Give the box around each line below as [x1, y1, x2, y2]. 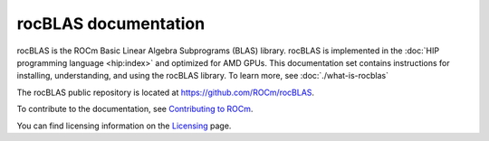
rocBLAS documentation [16, 14, 206, 33]
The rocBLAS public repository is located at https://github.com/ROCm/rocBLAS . [16, 87, 315, 98]
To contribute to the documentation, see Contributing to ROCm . [16, 104, 254, 115]
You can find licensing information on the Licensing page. [16, 120, 232, 131]
